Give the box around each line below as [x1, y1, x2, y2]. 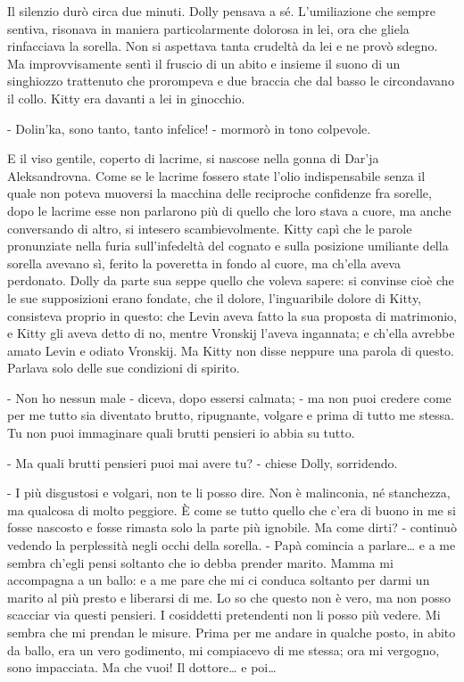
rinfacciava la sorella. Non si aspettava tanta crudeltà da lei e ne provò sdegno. [7, 37, 438, 55]
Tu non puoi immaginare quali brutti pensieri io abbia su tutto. [7, 423, 355, 442]
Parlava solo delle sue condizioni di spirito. [7, 358, 240, 377]
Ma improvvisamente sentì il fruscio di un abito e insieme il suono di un [7, 53, 401, 72]
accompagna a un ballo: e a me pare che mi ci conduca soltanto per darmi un [7, 571, 430, 589]
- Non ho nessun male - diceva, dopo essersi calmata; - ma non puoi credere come [7, 388, 452, 407]
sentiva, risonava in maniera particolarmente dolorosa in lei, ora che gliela [7, 19, 410, 37]
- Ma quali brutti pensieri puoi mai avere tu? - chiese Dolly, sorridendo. [7, 453, 398, 472]
